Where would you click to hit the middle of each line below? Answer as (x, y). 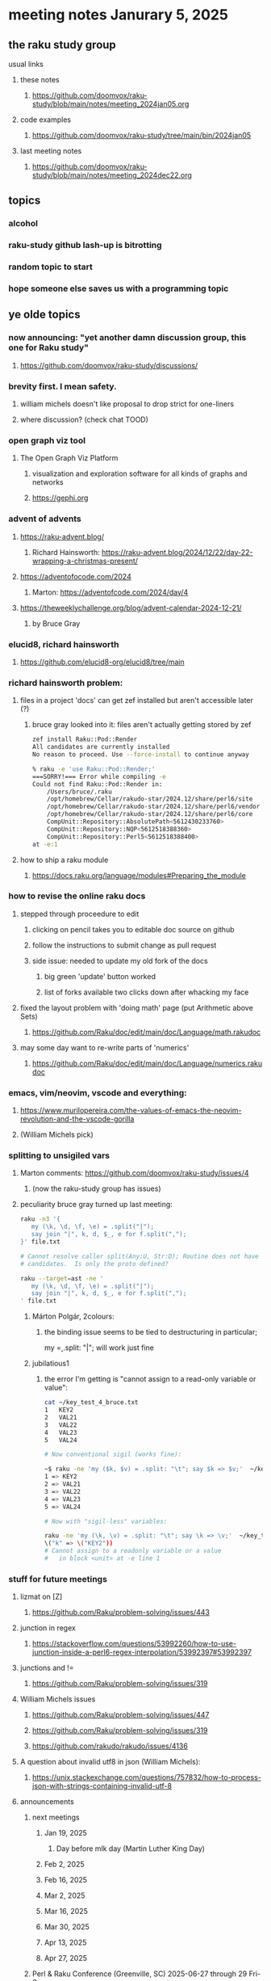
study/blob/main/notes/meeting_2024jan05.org (110, 104)
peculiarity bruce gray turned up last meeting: (96, 1205)
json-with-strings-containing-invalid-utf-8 (102, 1786)
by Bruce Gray (56, 623)
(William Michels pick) (57, 1135)
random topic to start (50, 267)
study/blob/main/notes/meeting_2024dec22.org (112, 175)
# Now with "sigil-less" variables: (106, 1521)
